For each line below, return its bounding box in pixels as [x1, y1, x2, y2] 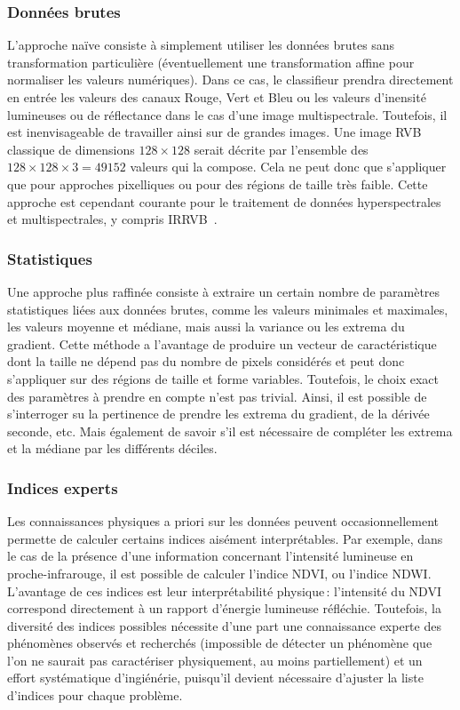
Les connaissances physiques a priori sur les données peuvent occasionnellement [7, 512, 439, 531]
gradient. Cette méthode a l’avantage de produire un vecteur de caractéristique [7, 334, 437, 353]
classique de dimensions [7, 140, 135, 158]
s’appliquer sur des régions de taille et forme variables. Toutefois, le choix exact [7, 369, 439, 387]
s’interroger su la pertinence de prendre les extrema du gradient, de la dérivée [7, 404, 430, 423]
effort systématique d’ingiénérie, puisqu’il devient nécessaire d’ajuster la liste [7, 668, 424, 687]
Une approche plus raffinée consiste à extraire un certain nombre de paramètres [7, 282, 440, 300]
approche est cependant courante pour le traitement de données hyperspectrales [7, 192, 441, 211]
